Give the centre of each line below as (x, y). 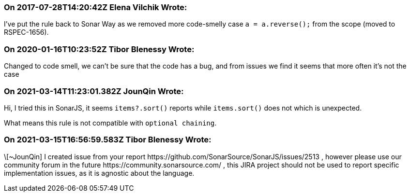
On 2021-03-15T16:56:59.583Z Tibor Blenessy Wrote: (108, 140)
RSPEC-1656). (26, 32)
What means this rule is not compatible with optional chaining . (110, 123)
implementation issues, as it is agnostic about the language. (99, 173)
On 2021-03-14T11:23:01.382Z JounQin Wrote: (94, 91)
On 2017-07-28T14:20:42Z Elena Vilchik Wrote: (96, 7)
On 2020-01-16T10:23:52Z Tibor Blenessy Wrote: (99, 49)
